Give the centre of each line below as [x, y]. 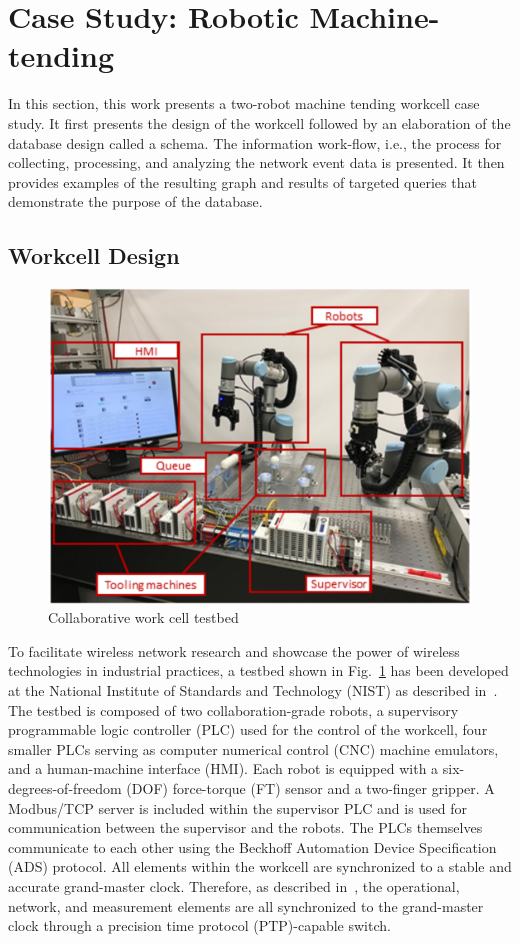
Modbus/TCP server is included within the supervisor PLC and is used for [238, 807]
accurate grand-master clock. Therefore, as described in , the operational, [234, 885]
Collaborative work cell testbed [143, 617]
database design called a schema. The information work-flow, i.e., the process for [255, 142]
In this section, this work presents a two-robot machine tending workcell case [244, 103]
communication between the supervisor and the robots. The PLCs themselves [245, 827]
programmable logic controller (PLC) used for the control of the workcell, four [248, 729]
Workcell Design [94, 255]
